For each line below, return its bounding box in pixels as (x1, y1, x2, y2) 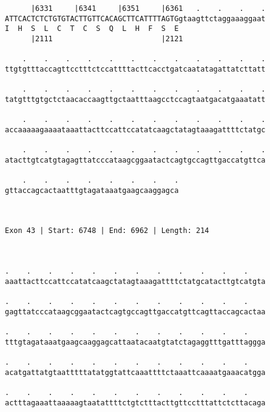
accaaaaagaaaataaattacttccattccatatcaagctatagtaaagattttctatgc (5, 125, 266, 134)
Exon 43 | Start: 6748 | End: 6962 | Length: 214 (5, 226, 209, 235)
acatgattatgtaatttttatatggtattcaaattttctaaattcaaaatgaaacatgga (5, 368, 266, 377)
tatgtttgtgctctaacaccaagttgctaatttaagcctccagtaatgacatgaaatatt (5, 95, 266, 104)
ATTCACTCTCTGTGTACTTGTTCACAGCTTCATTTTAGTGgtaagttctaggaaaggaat (5, 14, 266, 23)
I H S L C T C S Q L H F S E (5, 24, 179, 33)
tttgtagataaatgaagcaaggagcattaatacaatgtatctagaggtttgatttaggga (5, 337, 266, 346)
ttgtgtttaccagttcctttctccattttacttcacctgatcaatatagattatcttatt (5, 64, 266, 73)
